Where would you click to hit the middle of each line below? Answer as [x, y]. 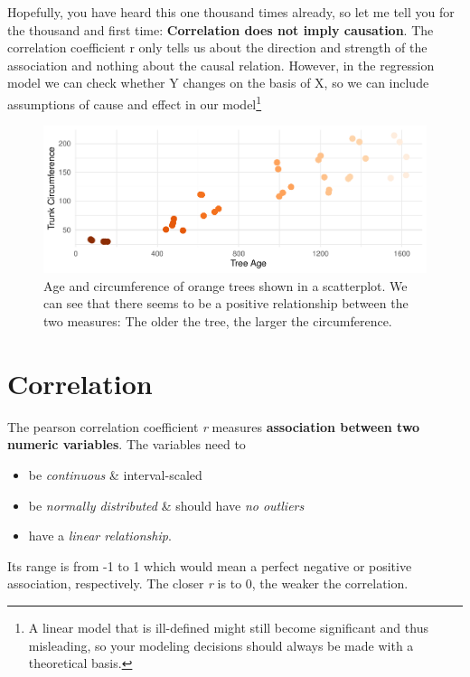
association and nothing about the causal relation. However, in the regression [221, 65]
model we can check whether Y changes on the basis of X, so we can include [218, 83]
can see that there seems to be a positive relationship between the [226, 303]
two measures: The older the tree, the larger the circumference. [218, 321]
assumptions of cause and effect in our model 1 [135, 102]
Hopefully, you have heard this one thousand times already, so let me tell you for [231, 12]
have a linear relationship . [100, 536]
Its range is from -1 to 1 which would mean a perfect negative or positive [210, 565]
